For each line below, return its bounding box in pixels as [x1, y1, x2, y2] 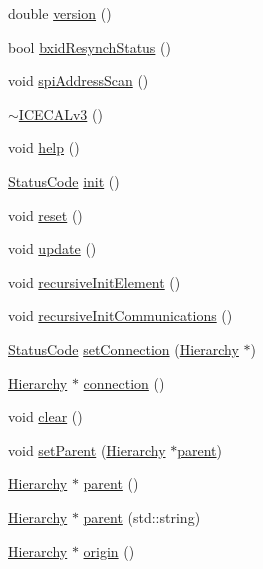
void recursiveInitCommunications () [8, 305, 233, 326]
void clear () [8, 406, 83, 427]
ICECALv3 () [18, 103, 103, 124]
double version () [8, 3, 112, 23]
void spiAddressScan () [8, 70, 149, 91]
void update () [8, 238, 97, 259]
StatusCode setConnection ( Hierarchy [8, 338, 239, 359]
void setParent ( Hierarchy [8, 439, 166, 460]
